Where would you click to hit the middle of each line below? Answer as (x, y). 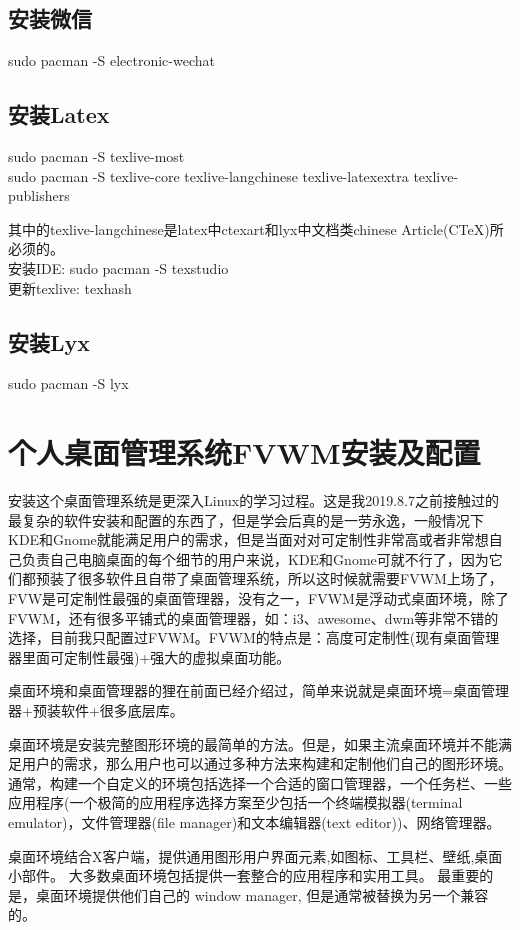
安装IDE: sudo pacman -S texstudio (118, 267)
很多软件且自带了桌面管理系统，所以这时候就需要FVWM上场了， (290, 578)
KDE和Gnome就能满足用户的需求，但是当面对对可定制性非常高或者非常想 (248, 539)
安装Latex (59, 114)
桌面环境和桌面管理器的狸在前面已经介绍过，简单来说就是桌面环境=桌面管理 (258, 690)
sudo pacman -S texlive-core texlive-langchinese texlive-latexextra (208, 175)
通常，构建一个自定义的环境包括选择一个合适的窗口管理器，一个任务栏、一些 (260, 782)
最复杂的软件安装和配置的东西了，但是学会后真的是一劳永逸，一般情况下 (246, 519)
